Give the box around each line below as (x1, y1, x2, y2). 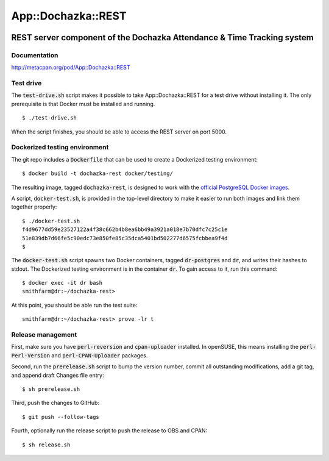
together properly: (11, 203, 57, 210)
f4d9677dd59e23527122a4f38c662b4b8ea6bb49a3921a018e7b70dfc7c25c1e (22, 226, 228, 233)
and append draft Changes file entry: (11, 371, 104, 379)
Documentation (11, 51, 58, 59)
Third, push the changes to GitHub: (11, 399, 100, 407)
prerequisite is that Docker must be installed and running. (11, 100, 155, 107)
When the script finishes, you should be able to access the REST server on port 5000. (11, 128, 227, 135)
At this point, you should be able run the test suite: (11, 301, 138, 309)
